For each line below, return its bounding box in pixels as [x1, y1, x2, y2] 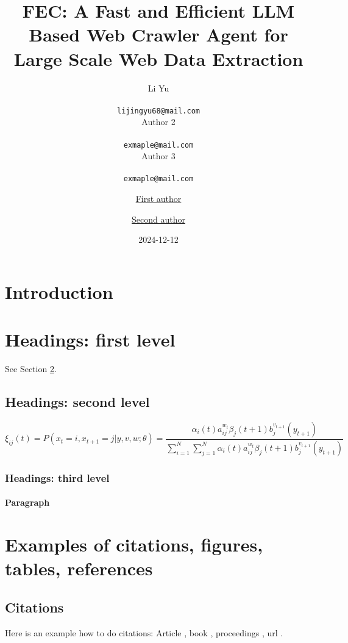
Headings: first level [5, 327, 176, 352]
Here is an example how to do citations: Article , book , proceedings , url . [5, 626, 283, 639]
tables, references [5, 556, 153, 581]
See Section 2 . [5, 362, 57, 375]
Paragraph [5, 496, 50, 509]
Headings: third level [5, 470, 110, 485]
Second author [132, 212, 185, 225]
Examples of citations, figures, [5, 532, 263, 557]
